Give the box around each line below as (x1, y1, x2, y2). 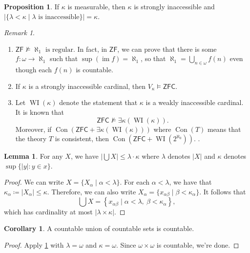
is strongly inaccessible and (134, 1, 215, 11)
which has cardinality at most (4, 207, 93, 217)
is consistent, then (55, 133, 109, 144)
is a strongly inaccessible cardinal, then (28, 81, 146, 91)
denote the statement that (59, 97, 138, 107)
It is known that (15, 106, 64, 117)
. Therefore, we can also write (47, 186, 136, 196)
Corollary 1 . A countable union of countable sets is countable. (4, 223, 194, 233)
